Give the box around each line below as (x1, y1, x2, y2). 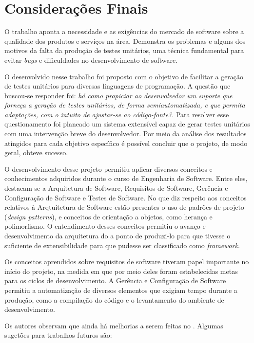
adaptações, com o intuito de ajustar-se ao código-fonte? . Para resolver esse (4, 109, 229, 119)
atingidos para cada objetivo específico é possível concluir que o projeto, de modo (4, 138, 248, 148)
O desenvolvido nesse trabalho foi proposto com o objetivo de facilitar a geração (4, 71, 244, 81)
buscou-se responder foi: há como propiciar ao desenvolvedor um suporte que (4, 90, 233, 100)
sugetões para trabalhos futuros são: (4, 330, 112, 340)
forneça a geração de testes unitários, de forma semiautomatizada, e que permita (4, 100, 245, 110)
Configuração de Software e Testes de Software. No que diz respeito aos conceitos (4, 192, 247, 202)
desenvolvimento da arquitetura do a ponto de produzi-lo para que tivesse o (4, 231, 231, 240)
